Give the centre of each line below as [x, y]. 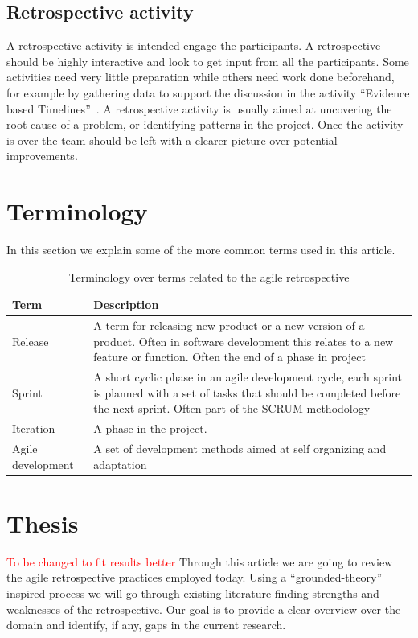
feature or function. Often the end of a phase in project [229, 357]
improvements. [42, 156]
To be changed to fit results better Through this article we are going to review [200, 561]
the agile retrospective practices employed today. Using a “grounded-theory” [195, 577]
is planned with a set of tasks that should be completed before [247, 392]
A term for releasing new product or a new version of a [229, 325]
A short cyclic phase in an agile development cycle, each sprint [248, 377]
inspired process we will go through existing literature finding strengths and [193, 593]
